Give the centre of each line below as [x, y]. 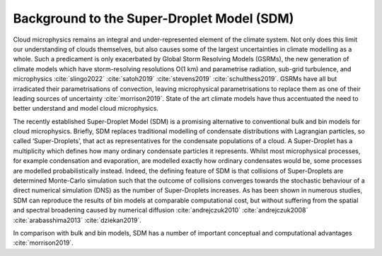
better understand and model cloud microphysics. [86, 109]
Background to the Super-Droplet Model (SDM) [154, 18]
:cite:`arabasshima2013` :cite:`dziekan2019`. [77, 220]
